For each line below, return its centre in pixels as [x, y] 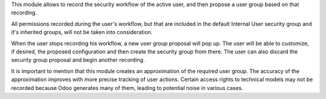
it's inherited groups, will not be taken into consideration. [82, 32]
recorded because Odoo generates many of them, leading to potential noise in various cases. [127, 88]
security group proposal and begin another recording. [78, 60]
